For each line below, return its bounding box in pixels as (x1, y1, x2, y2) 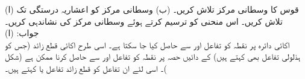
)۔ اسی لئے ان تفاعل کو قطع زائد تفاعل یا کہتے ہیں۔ (5, 62, 167, 74)
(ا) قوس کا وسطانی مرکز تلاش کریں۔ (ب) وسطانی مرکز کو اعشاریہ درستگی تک (5, 3, 299, 15)
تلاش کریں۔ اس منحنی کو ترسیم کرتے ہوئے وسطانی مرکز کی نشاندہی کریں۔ (5, 14, 283, 27)
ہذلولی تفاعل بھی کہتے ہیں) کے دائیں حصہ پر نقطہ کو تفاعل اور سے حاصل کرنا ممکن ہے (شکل (5, 50, 301, 63)
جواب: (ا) (5, 27, 39, 39)
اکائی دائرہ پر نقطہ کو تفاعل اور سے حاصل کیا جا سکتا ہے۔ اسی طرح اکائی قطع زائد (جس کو (5, 38, 290, 51)
